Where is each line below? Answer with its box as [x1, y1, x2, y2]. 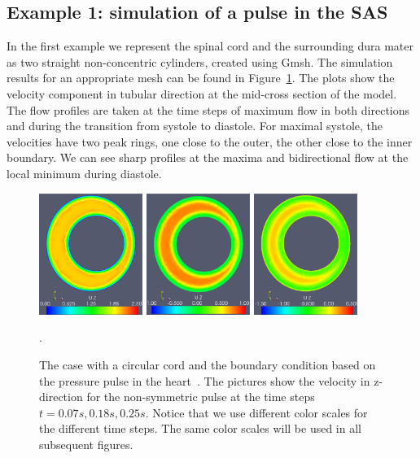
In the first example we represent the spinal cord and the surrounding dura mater [7, 37, 413, 55]
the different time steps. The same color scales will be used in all [39, 420, 361, 437]
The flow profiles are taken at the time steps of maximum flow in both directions [7, 101, 410, 118]
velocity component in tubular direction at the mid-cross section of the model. [7, 85, 397, 102]
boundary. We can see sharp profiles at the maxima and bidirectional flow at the [7, 149, 409, 166]
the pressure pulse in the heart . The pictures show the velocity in [39, 372, 370, 389]
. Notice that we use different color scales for [145, 403, 368, 421]
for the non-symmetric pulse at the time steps [86, 388, 315, 405]
